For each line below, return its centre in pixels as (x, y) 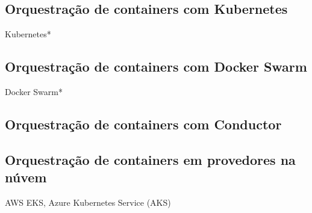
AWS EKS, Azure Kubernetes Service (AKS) (88, 202)
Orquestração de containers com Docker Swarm (156, 66)
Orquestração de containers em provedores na (150, 159)
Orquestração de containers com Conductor (143, 124)
